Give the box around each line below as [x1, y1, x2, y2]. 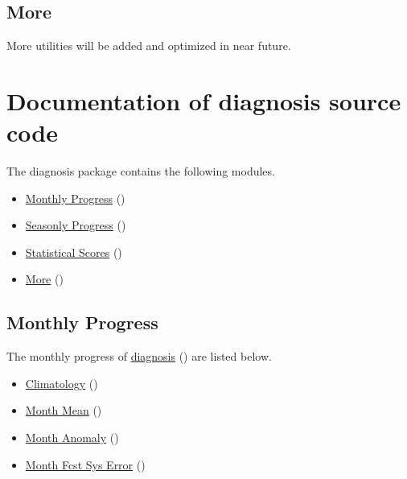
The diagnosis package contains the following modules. [6, 163, 275, 180]
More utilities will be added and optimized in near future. [6, 37, 291, 54]
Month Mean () [25, 402, 102, 419]
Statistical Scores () [25, 243, 122, 260]
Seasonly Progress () [25, 217, 126, 233]
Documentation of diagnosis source [6, 84, 401, 117]
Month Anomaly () [25, 429, 119, 446]
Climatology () [25, 374, 98, 391]
